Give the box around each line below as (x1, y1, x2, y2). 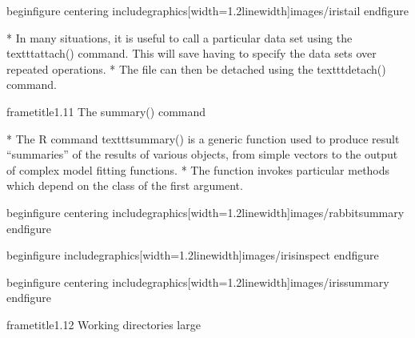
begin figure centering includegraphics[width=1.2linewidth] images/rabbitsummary (6, 203, 405, 220)
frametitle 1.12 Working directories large (6, 316, 201, 332)
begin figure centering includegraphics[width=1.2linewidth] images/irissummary (6, 273, 389, 290)
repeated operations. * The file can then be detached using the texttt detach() (6, 60, 386, 77)
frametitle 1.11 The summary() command (6, 103, 206, 119)
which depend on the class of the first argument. (6, 177, 243, 194)
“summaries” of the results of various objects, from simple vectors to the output (6, 146, 398, 163)
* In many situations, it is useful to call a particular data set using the (6, 29, 353, 46)
